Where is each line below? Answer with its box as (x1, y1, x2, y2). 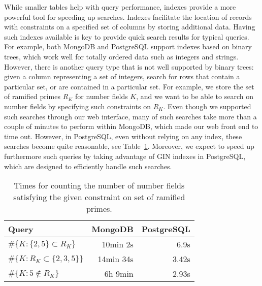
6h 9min (104, 268, 134, 280)
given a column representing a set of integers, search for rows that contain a (4, 71, 240, 82)
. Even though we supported (163, 101, 251, 111)
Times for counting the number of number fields (14, 179, 185, 192)
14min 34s (97, 253, 134, 265)
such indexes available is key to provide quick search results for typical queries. (4, 31, 249, 42)
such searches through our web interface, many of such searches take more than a (4, 111, 257, 121)
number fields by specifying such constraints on (4, 101, 151, 111)
